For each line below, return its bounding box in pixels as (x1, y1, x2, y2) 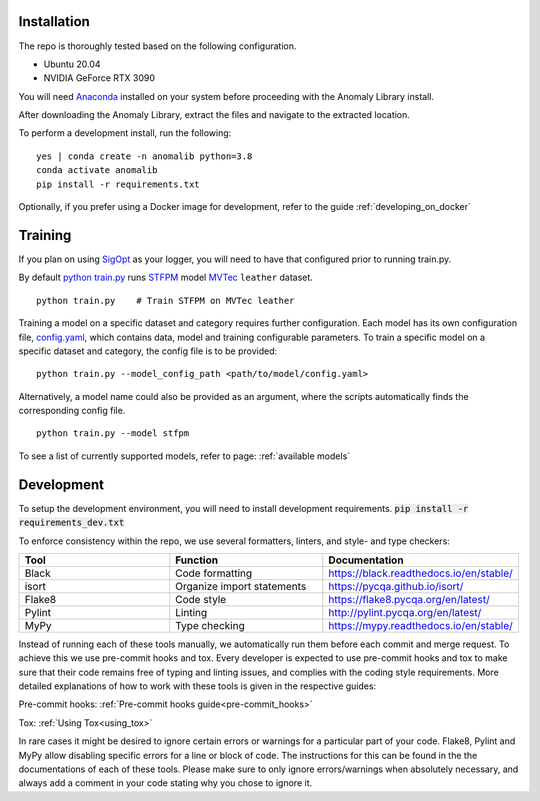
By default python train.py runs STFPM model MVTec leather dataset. (18, 271, 314, 284)
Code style (175, 592, 227, 606)
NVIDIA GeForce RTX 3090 (43, 72, 155, 84)
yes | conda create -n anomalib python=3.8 (36, 150, 253, 162)
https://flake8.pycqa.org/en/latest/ (328, 592, 490, 606)
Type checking (175, 618, 245, 632)
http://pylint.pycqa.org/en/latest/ (328, 605, 482, 619)
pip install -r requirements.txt (36, 178, 200, 190)
